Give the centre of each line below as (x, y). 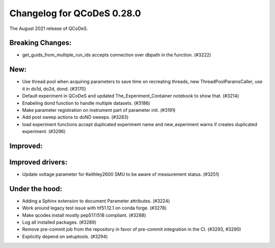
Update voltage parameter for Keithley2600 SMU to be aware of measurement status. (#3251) (121, 174)
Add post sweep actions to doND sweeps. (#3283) (75, 117)
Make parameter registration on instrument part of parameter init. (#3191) (99, 110)
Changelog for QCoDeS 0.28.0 (75, 13)
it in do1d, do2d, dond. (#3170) (54, 88)
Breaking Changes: (40, 43)
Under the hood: (36, 189)
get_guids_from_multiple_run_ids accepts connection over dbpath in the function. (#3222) (117, 55)
